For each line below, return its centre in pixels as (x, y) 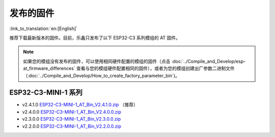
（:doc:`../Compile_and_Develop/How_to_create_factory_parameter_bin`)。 (102, 75)
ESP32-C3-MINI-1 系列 (46, 92)
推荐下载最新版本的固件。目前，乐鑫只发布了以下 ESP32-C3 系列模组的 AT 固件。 (95, 38)
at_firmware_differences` (49, 68)
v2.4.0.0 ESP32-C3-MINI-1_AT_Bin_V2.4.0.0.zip (72, 112)
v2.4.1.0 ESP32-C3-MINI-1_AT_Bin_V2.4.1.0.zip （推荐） (80, 105)
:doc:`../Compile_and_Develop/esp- (209, 61)
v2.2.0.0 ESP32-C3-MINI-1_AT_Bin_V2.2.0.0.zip (72, 126)
